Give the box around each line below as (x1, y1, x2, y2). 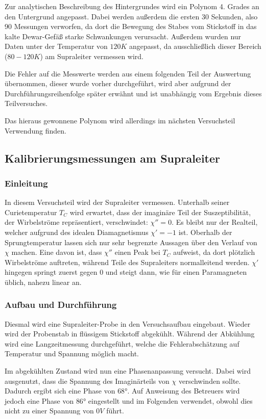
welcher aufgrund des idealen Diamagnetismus (5, 226, 149, 237)
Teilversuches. (5, 98, 48, 109)
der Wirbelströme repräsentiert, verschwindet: (5, 217, 148, 227)
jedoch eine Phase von (5, 395, 74, 406)
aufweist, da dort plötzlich (173, 247, 255, 257)
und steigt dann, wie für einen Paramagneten (105, 267, 247, 277)
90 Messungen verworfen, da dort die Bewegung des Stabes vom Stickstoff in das (5, 21, 257, 32)
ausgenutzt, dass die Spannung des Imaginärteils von (5, 375, 170, 386)
